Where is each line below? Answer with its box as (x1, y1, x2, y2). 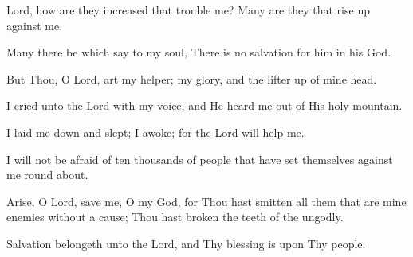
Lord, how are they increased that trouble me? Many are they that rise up (6, 2, 370, 18)
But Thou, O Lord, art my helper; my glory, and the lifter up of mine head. (6, 70, 377, 87)
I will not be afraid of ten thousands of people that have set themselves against (6, 150, 393, 167)
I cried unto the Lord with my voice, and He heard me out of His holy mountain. (6, 97, 403, 114)
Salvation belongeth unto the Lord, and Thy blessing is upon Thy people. (6, 235, 366, 251)
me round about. (6, 166, 88, 183)
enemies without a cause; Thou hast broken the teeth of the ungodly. (6, 208, 344, 225)
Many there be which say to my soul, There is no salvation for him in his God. (6, 44, 391, 60)
